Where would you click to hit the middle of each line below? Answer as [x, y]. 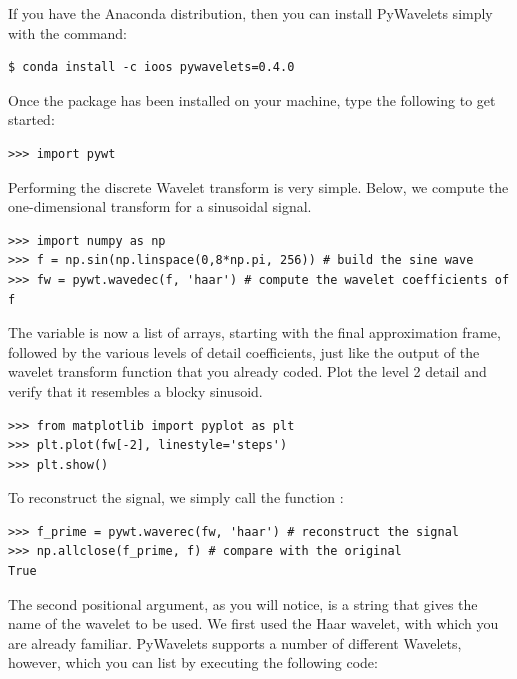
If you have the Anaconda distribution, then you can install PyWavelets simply [250, 13]
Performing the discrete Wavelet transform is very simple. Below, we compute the [258, 186]
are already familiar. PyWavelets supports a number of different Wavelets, [235, 642]
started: [31, 119]
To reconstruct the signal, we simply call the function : [176, 497]
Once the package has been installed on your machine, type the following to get [252, 99]
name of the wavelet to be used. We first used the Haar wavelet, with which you [253, 623]
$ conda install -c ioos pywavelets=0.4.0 [151, 67]
